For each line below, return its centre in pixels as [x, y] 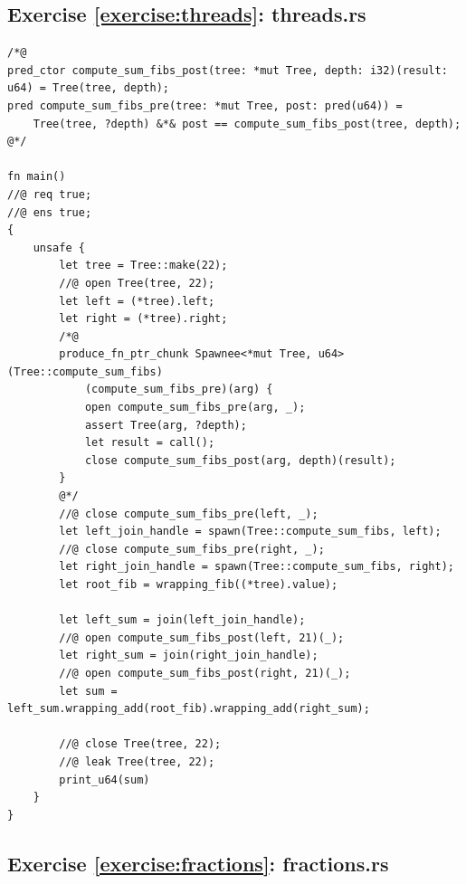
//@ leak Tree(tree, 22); [137, 761]
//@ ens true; [50, 212]
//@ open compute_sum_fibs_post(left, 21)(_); [202, 637]
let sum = [88, 691]
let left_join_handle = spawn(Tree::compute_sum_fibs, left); [250, 532]
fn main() [37, 177]
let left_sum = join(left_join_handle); [182, 620]
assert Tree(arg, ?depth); [166, 425]
